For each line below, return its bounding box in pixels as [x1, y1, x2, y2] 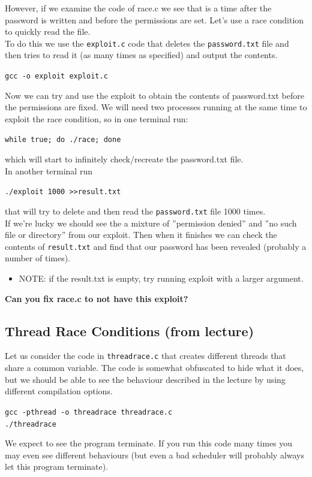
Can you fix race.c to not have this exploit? [5, 292, 188, 304]
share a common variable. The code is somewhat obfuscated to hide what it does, [5, 361, 304, 374]
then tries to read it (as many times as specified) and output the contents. [5, 49, 278, 61]
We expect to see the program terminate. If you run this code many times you [5, 437, 293, 449]
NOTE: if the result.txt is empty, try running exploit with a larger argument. [19, 272, 304, 285]
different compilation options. [5, 385, 113, 397]
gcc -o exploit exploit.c [5, 72, 108, 81]
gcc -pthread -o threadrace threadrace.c [5, 407, 173, 416]
